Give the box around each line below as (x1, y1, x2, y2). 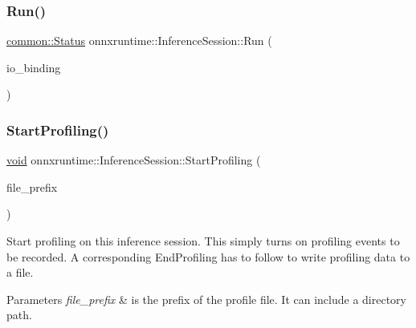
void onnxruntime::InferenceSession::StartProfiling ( (6, 152, 261, 168)
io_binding (6, 59, 61, 75)
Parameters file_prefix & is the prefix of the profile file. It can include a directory (6, 290, 406, 307)
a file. (6, 264, 34, 281)
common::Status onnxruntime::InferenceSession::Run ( (6, 32, 272, 49)
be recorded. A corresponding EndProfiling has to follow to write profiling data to (6, 248, 410, 265)
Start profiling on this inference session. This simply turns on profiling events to (6, 233, 400, 249)
